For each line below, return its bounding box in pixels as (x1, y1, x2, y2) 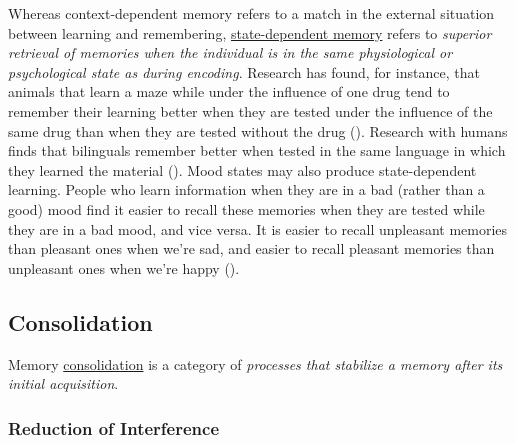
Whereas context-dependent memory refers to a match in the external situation (8, 3, 495, 23)
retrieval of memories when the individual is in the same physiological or (8, 42, 453, 63)
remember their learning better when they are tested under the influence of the (8, 100, 493, 121)
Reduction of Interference (8, 415, 220, 440)
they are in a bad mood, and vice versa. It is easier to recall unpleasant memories (8, 218, 508, 239)
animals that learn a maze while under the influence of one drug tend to (8, 81, 450, 102)
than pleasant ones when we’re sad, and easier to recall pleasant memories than (8, 238, 495, 259)
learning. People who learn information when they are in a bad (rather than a (8, 179, 485, 200)
